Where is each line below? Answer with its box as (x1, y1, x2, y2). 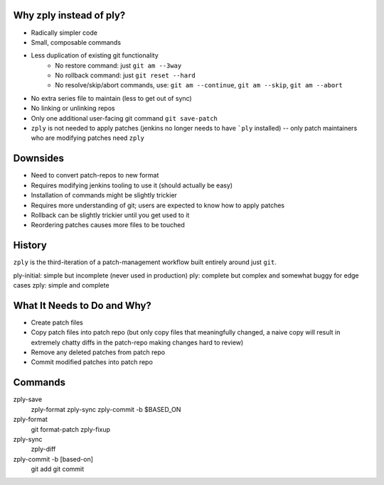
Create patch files (31, 318, 83, 327)
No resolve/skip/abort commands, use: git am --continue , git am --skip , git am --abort (55, 81, 343, 89)
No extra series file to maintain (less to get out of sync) (31, 94, 192, 102)
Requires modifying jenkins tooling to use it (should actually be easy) (31, 181, 233, 190)
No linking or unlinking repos (31, 104, 115, 113)
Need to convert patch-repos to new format (31, 171, 159, 180)
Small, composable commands (31, 38, 121, 46)
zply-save (13, 395, 43, 404)
